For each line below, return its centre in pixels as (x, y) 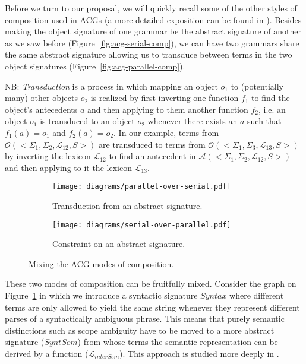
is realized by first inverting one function (165, 98)
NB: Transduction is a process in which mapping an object (111, 86)
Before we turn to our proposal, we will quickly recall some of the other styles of (151, 8)
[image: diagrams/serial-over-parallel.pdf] (142, 225)
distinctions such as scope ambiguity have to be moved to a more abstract (140, 330)
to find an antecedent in (152, 156)
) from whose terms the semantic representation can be (178, 342)
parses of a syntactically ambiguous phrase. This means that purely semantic (145, 319)
